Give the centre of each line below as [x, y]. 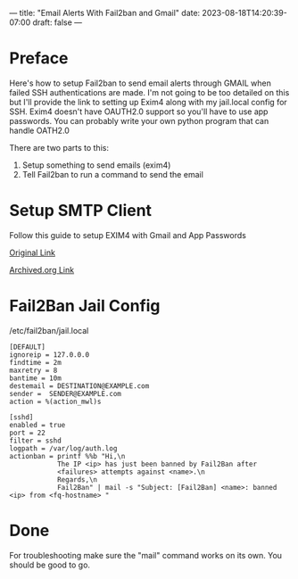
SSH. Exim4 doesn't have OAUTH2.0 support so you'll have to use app [139, 112]
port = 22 [28, 433]
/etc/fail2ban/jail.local [49, 330]
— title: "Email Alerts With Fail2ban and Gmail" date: [105, 13]
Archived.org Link [41, 269]
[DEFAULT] [28, 347]
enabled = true [37, 425]
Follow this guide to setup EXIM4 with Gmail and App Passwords [128, 235]
